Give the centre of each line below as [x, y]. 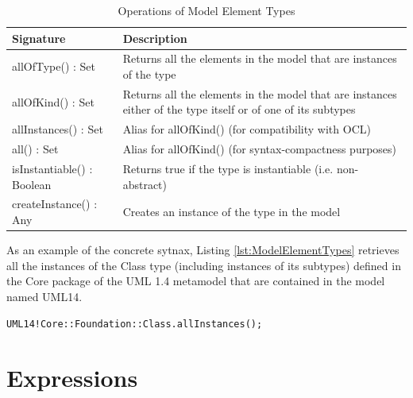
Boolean [32, 184]
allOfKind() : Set [53, 101]
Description [155, 38]
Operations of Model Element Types [206, 10]
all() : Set [35, 149]
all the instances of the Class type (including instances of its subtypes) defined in [204, 265]
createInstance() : [55, 204]
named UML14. [44, 296]
